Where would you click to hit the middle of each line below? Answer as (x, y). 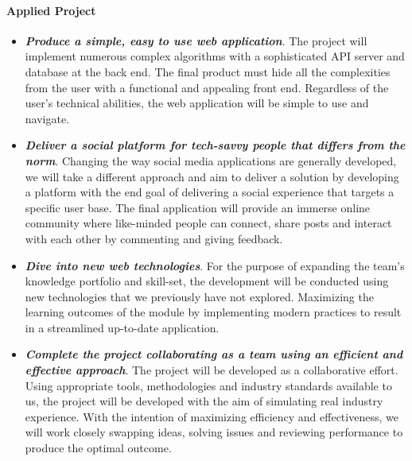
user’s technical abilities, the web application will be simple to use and (197, 103)
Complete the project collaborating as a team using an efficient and (214, 354)
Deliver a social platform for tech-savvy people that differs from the (215, 145)
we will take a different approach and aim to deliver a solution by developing (212, 176)
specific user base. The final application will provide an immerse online (198, 207)
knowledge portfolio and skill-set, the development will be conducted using (207, 281)
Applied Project (51, 10)
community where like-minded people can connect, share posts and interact (208, 223)
